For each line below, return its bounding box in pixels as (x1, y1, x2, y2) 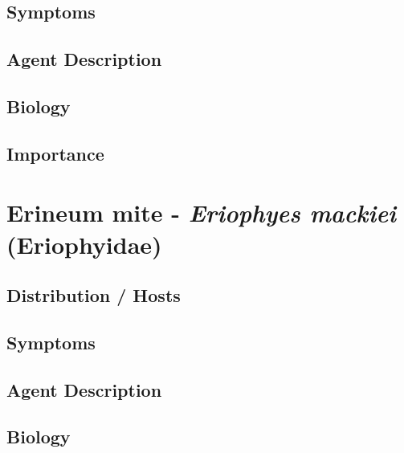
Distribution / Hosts (6, 283, 181, 308)
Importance (6, 141, 104, 165)
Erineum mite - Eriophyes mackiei (6, 196, 397, 230)
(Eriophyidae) (6, 227, 162, 260)
